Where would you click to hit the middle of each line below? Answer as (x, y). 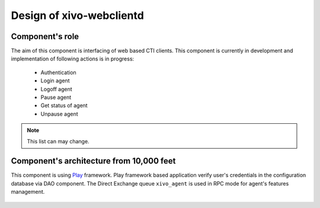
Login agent (55, 81)
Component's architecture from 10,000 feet (93, 161)
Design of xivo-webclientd (78, 15)
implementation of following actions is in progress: (73, 59)
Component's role (45, 36)
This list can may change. (58, 141)
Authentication (58, 72)
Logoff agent (56, 89)
